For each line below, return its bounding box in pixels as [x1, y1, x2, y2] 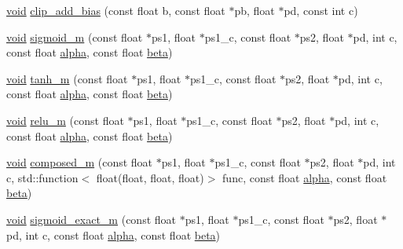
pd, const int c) [284, 2, 358, 18]
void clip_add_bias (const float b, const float [6, 2, 225, 18]
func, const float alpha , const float [222, 169, 387, 185]
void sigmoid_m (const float [6, 28, 143, 45]
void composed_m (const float [6, 154, 153, 170]
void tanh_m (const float [6, 70, 128, 86]
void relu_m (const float [6, 112, 124, 128]
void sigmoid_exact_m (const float [6, 211, 177, 227]
